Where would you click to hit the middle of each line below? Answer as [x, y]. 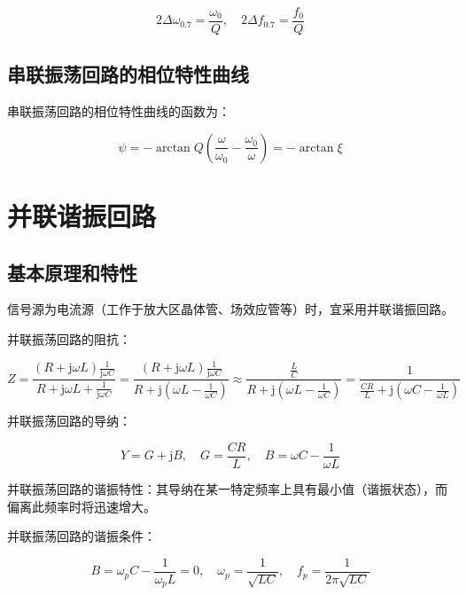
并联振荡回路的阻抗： [69, 339]
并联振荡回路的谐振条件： [82, 536]
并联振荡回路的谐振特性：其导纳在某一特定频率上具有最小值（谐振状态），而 [227, 488]
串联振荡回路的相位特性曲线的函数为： [119, 111]
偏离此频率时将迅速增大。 [82, 506]
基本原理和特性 [72, 272]
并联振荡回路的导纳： [69, 421]
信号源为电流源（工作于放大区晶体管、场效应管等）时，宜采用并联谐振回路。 [230, 309]
